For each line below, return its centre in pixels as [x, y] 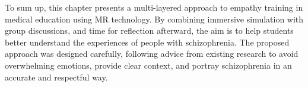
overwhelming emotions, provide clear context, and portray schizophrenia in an [148, 65]
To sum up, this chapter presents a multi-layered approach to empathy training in [154, 7]
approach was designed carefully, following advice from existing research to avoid [152, 54]
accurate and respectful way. [56, 77]
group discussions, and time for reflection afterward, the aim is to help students [149, 30]
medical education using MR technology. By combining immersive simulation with [154, 19]
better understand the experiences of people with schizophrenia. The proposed [147, 42]
